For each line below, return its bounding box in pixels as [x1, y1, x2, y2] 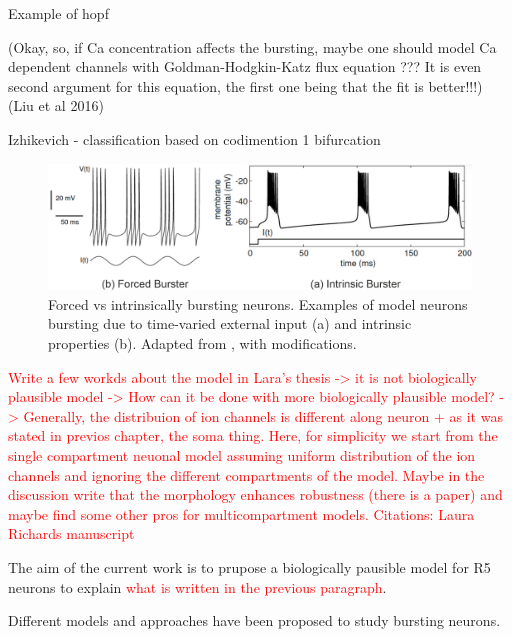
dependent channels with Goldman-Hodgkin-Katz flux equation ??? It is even [8, 56, 482, 77]
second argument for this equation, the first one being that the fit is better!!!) [8, 75, 483, 96]
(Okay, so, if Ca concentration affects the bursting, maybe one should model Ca [8, 36, 497, 57]
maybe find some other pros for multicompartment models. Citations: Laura [8, 503, 475, 524]
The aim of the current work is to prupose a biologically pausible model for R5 [8, 556, 491, 577]
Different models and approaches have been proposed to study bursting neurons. [8, 610, 501, 631]
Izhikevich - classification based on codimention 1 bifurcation [8, 128, 381, 149]
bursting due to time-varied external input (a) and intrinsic [48, 313, 412, 334]
